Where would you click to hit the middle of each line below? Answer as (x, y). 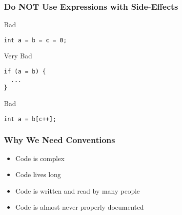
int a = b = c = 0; (35, 40)
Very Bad (18, 56)
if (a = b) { (25, 72)
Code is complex (40, 158)
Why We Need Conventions (60, 140)
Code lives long (38, 174)
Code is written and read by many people (78, 190)
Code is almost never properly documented (80, 207)
